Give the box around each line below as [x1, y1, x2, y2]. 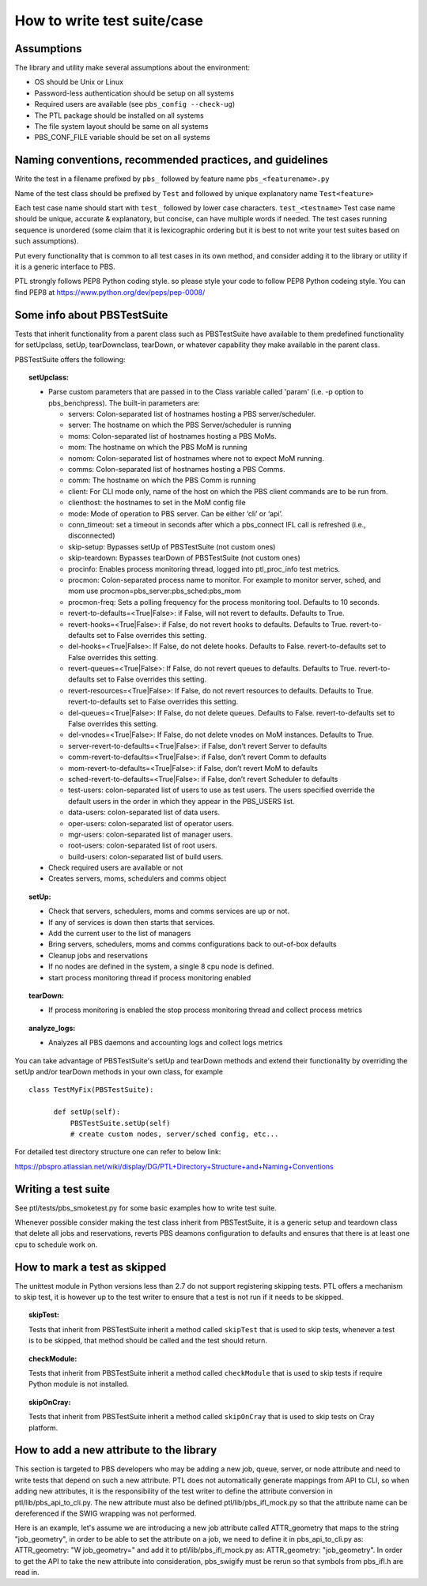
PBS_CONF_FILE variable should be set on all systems [34, 133, 210, 142]
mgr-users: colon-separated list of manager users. [68, 829, 233, 839]
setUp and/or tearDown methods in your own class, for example [14, 1067, 223, 1076]
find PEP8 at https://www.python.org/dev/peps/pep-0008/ [14, 287, 206, 296]
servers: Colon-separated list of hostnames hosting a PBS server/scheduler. [68, 410, 316, 419]
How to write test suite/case [14, 12, 203, 29]
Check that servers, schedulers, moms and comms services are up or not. [48, 906, 290, 916]
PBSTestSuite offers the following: [14, 354, 126, 364]
